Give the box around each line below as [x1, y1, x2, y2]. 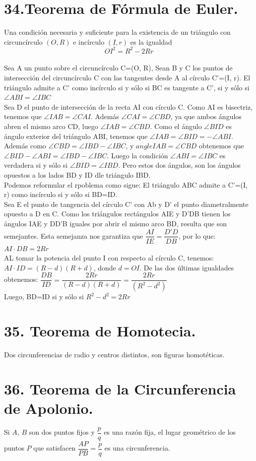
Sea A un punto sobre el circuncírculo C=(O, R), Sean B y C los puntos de [4, 63, 233, 73]
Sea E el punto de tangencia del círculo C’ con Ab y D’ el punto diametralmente [4, 198, 249, 209]
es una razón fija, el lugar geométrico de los [104, 427, 236, 437]
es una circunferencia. [104, 443, 170, 453]
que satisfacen [33, 443, 76, 453]
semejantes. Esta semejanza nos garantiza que [4, 230, 143, 241]
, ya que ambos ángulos [170, 111, 242, 122]
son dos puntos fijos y [29, 427, 95, 437]
